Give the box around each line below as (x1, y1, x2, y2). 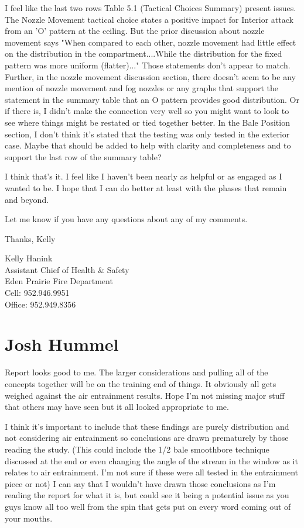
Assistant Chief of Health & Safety (5, 263, 129, 275)
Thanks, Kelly (5, 232, 56, 244)
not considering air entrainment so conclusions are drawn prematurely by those (5, 432, 289, 444)
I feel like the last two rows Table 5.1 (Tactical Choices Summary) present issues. (5, 2, 296, 13)
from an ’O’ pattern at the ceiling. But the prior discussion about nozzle (5, 25, 265, 37)
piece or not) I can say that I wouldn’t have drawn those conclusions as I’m (5, 477, 276, 489)
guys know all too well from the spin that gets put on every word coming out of (5, 500, 291, 512)
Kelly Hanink (5, 252, 53, 264)
